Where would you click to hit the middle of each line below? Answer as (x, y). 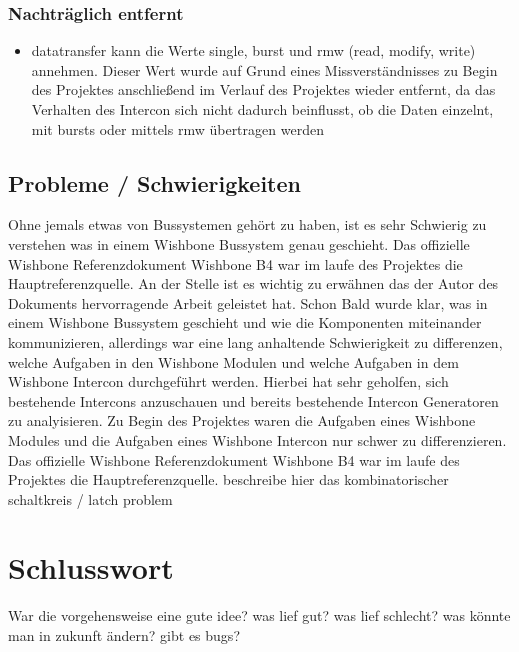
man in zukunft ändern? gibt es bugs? (124, 635)
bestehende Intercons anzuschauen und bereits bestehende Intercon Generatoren (253, 400)
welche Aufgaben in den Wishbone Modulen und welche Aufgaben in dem (233, 361)
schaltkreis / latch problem (90, 498)
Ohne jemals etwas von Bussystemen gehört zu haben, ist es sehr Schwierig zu (247, 224)
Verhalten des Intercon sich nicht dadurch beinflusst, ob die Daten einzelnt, (262, 109)
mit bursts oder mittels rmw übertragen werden (177, 128)
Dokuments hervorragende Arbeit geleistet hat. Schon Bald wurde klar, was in (248, 302)
